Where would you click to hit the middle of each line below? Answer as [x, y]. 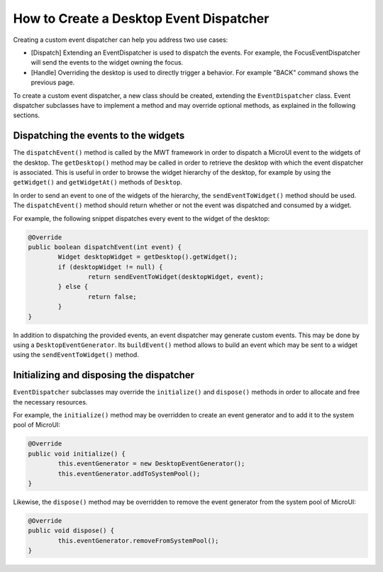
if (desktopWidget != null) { [110, 267]
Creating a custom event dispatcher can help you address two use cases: [121, 40]
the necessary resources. [50, 402]
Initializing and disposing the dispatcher [104, 375]
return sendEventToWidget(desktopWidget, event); [176, 277]
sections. [27, 115]
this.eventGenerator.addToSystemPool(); [129, 473]
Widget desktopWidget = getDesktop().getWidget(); [148, 257]
